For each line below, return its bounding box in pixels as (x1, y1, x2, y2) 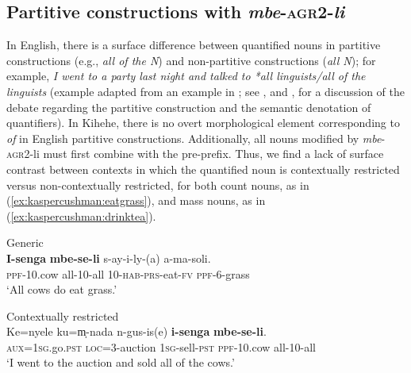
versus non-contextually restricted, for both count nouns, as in (6, 176, 309, 193)
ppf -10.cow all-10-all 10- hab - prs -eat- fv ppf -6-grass (6, 265, 250, 282)
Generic (6, 234, 44, 251)
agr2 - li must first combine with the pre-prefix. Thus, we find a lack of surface (6, 145, 384, 162)
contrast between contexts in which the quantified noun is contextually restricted (6, 160, 400, 177)
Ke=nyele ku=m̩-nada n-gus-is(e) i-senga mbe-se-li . (6, 323, 267, 340)
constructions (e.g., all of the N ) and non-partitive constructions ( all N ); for (6, 52, 376, 68)
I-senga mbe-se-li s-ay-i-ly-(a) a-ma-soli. (6, 249, 211, 266)
